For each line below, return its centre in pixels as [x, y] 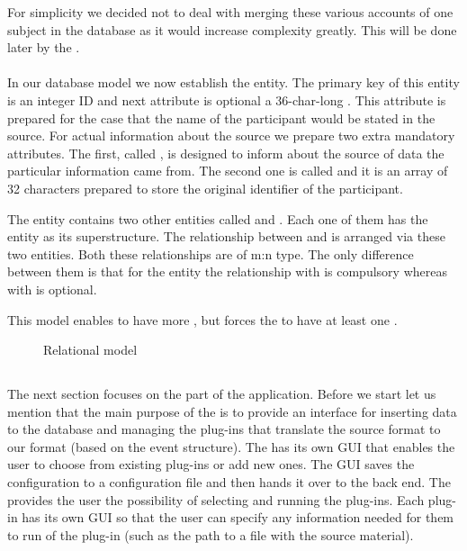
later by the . [44, 47]
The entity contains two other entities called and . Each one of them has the [218, 218]
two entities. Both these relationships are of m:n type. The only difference [211, 253]
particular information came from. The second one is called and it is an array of [228, 171]
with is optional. [52, 289]
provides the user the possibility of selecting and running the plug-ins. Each [216, 499]
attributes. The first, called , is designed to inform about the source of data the [226, 153]
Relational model [90, 350]
